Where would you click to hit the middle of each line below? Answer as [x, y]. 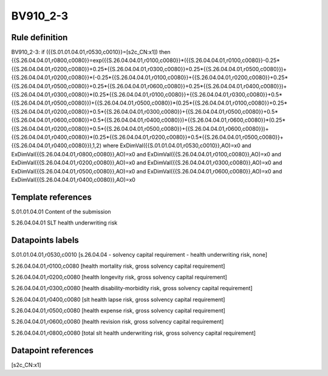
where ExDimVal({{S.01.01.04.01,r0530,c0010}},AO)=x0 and [177, 145]
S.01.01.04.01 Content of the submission [61, 211]
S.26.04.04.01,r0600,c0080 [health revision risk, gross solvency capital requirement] [118, 322]
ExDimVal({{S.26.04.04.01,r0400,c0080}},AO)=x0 [73, 179]
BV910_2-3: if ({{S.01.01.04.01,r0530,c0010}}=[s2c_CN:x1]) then [91, 52]
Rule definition [39, 37]
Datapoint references [53, 350]
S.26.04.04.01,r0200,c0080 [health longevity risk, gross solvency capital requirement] [119, 277]
